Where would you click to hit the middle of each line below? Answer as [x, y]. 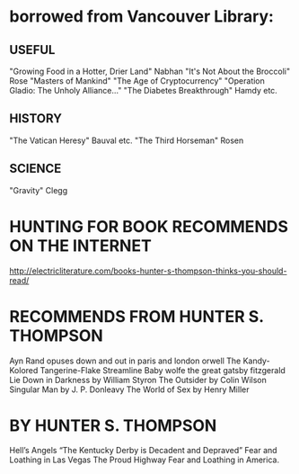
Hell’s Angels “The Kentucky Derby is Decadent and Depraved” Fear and [143, 451]
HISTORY [36, 119]
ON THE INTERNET [81, 246]
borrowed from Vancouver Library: [141, 17]
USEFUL [32, 50]
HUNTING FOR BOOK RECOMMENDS [149, 226]
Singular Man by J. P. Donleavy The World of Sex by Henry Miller [129, 389]
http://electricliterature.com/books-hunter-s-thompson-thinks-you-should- [148, 271]
